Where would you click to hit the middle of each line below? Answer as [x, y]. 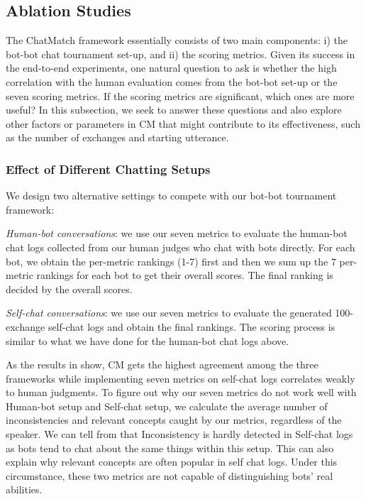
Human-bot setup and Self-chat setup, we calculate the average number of [167, 406]
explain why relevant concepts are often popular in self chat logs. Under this [172, 462]
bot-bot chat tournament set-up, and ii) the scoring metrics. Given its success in [181, 54]
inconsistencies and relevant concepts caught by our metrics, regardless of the [174, 420]
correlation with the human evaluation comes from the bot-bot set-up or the [172, 81]
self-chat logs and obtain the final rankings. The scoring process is [192, 326]
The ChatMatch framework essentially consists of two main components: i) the [177, 40]
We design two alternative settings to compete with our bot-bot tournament [171, 196]
